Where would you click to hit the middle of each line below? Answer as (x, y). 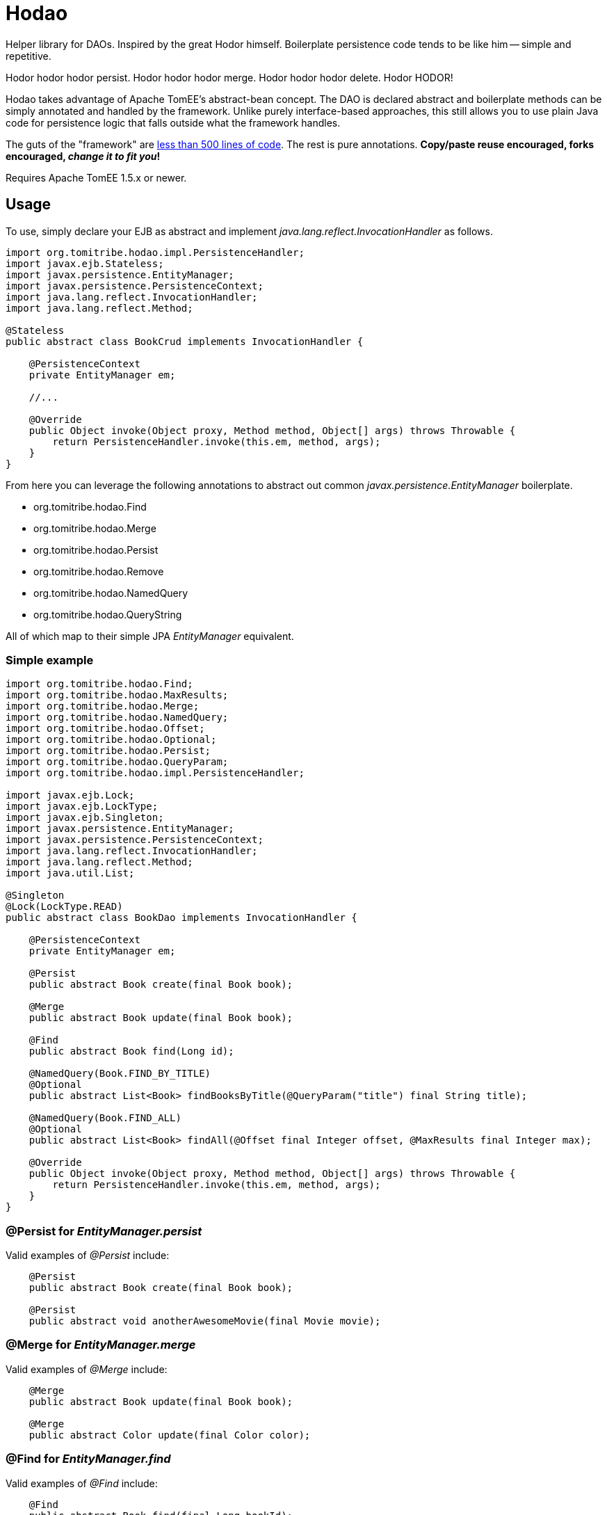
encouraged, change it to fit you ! (83, 156)
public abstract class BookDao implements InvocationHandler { (181, 918)
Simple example (50, 660)
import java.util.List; (70, 873)
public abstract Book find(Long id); (131, 1051)
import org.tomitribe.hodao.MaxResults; (117, 695)
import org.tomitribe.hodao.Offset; (105, 729)
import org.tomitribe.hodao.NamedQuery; (117, 718)
